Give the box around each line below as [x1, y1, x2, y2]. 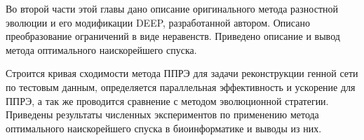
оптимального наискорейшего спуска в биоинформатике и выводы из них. [6, 120, 322, 135]
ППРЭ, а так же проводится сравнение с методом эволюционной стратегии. [6, 93, 329, 108]
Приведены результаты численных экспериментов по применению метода [6, 107, 319, 122]
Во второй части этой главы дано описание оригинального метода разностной [6, 1, 339, 15]
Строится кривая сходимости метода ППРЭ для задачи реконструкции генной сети [6, 66, 358, 80]
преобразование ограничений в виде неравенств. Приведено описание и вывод [6, 29, 340, 43]
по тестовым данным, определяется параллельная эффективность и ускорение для [6, 79, 356, 94]
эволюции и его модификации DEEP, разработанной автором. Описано [6, 15, 310, 29]
